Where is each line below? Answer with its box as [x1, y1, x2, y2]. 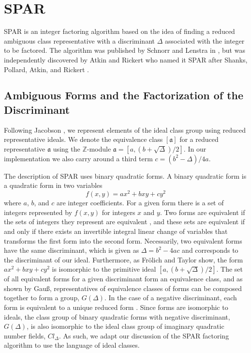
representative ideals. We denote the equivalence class [4, 134, 163, 144]
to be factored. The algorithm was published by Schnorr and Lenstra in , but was [4, 45, 245, 55]
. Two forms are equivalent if [160, 207, 245, 217]
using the [53, 143, 80, 153]
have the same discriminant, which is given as [4, 245, 139, 255]
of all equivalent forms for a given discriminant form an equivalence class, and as [4, 274, 243, 284]
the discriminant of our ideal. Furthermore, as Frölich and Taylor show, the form [4, 254, 243, 264]
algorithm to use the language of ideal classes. [4, 340, 140, 350]
